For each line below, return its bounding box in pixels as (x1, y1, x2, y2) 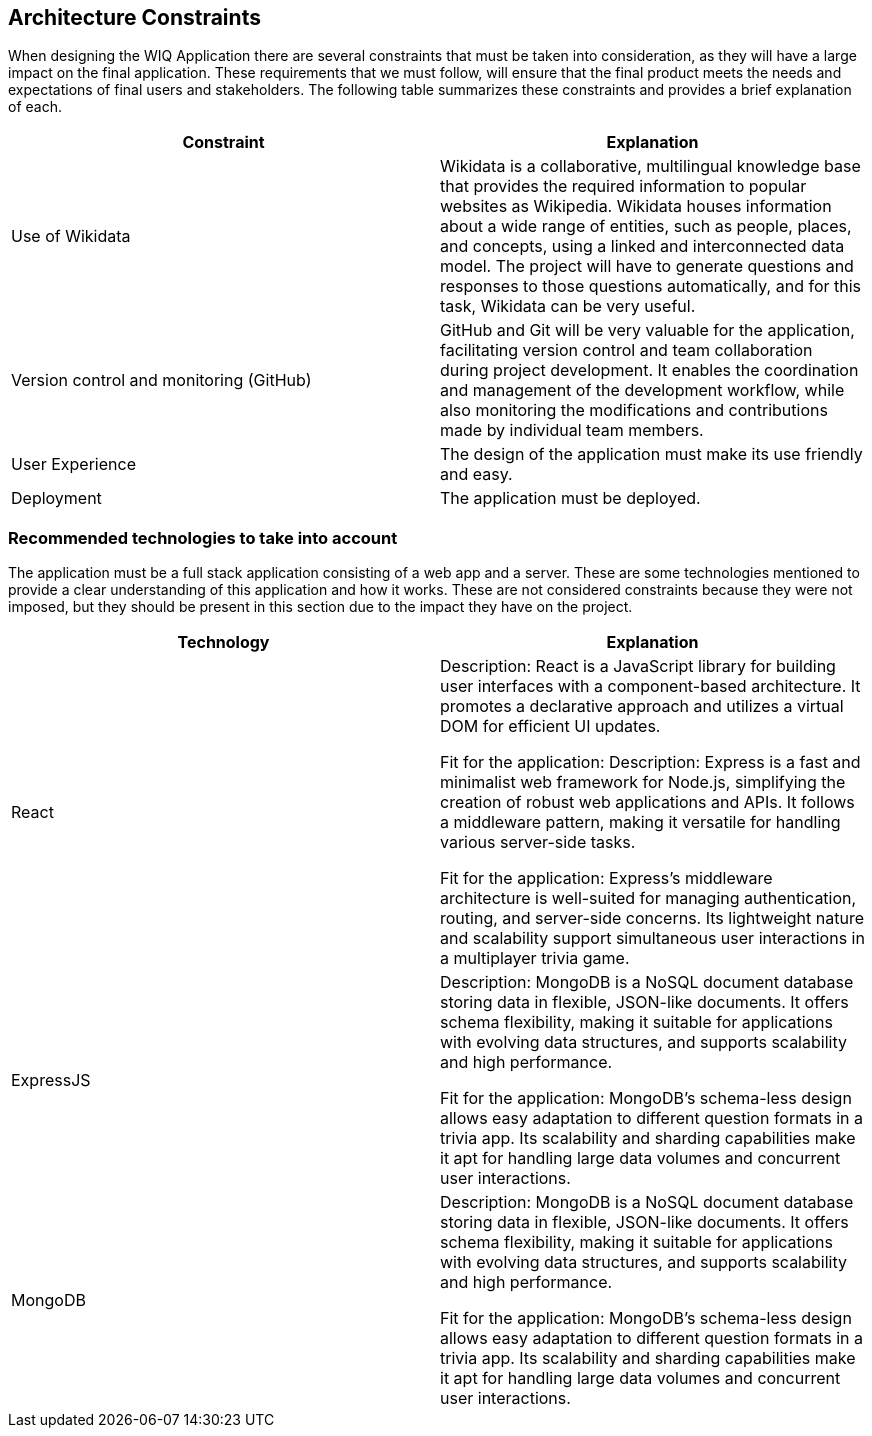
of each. (8, 98, 62, 116)
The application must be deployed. (440, 488, 701, 509)
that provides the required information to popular (440, 176, 807, 197)
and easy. (440, 464, 513, 485)
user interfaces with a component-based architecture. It (440, 676, 861, 697)
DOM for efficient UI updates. (440, 716, 661, 737)
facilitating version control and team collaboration (440, 340, 813, 361)
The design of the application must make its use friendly (440, 444, 863, 465)
